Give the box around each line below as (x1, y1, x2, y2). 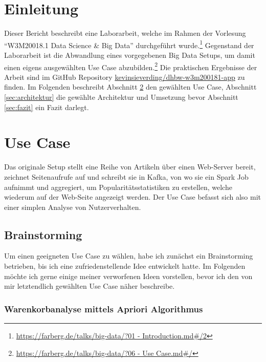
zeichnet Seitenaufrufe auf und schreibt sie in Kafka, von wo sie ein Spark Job (4, 171, 249, 182)
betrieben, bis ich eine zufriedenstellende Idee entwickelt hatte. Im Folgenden (4, 261, 246, 271)
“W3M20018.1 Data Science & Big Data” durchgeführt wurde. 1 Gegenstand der (4, 38, 254, 50)
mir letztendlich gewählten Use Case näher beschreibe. (4, 281, 175, 291)
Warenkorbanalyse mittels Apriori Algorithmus (4, 302, 203, 315)
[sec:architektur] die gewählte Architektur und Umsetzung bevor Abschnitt (4, 92, 238, 102)
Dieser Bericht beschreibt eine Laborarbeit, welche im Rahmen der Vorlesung (4, 28, 246, 38)
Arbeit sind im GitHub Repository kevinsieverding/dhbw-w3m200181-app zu (4, 71, 245, 82)
